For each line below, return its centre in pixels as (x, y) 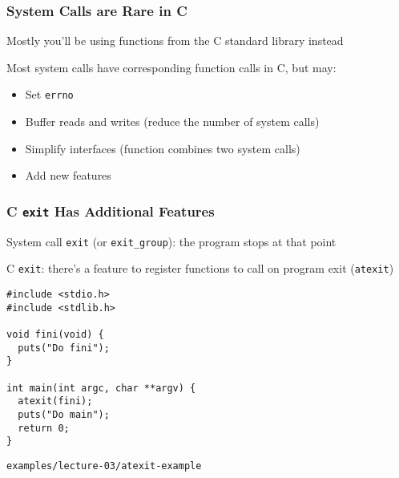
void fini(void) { (55, 334)
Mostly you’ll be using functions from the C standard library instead (175, 41)
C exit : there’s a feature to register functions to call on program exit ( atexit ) (200, 268)
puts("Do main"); (64, 414)
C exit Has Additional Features (111, 211)
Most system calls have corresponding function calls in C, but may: (171, 67)
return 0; (44, 428)
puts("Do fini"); (64, 348)
